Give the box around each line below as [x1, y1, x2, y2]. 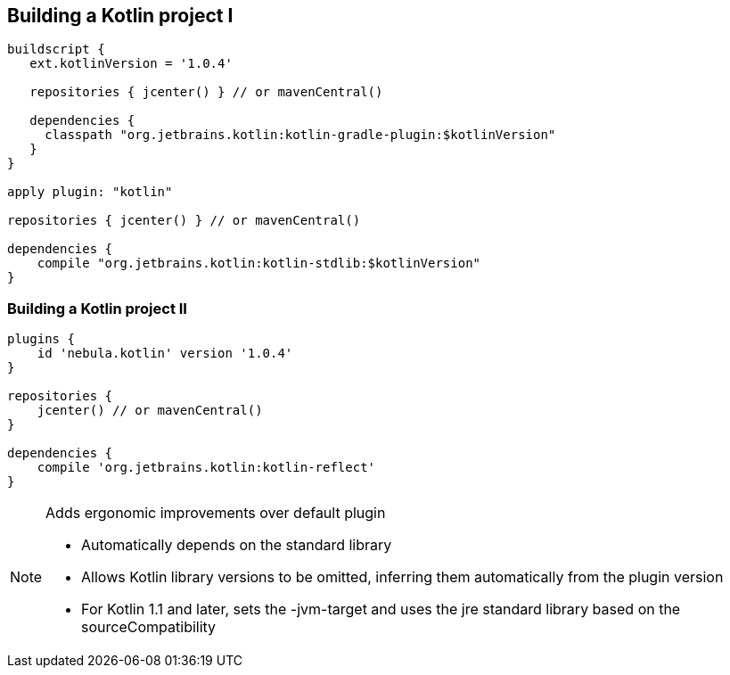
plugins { [7, 332, 75, 347]
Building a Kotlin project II [7, 299, 187, 317]
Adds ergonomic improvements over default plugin [45, 504, 386, 523]
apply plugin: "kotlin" [7, 185, 173, 200]
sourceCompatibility [81, 618, 217, 637]
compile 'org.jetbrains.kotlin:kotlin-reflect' [37, 460, 376, 475]
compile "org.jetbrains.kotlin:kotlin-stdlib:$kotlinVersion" [37, 256, 481, 271]
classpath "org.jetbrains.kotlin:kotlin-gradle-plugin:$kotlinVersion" [45, 128, 556, 143]
